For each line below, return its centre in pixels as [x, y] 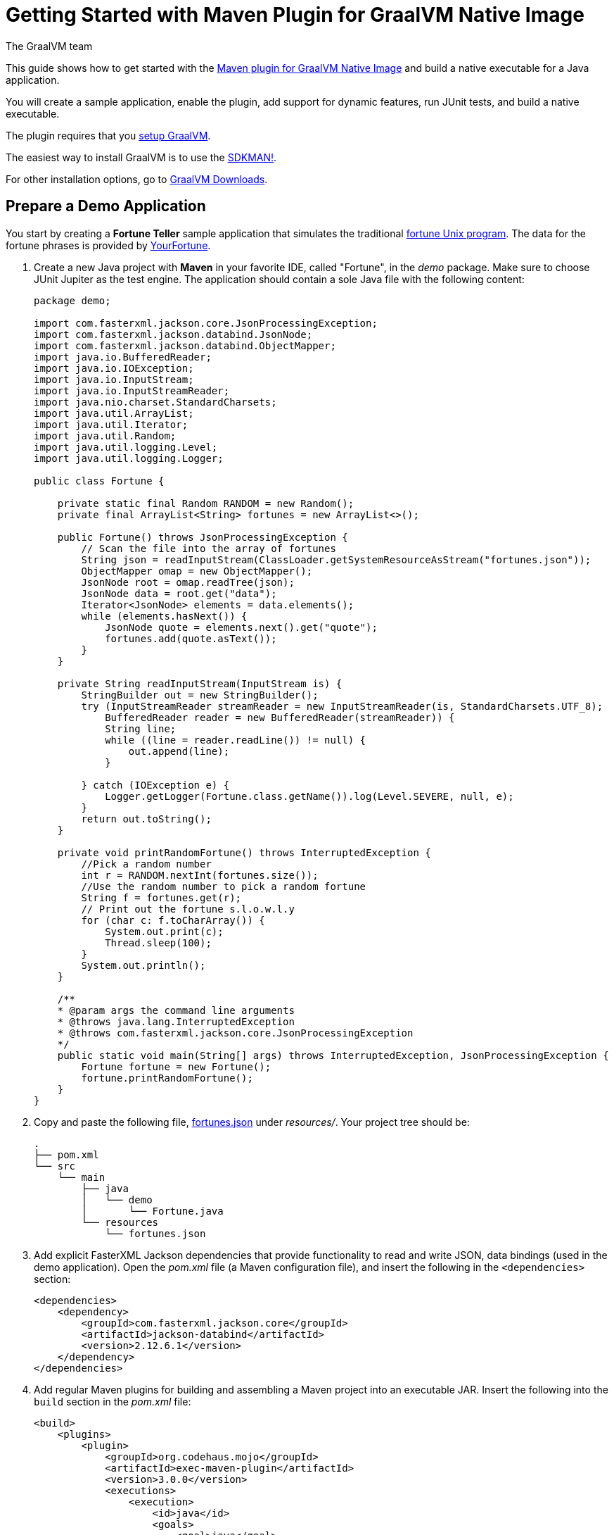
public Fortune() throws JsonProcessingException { [203, 537]
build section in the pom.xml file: [113, 1401]
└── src [55, 1166]
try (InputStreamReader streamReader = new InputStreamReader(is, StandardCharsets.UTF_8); [342, 706]
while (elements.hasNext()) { [164, 616]
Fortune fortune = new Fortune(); [176, 1066]
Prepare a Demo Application [106, 206]
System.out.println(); [143, 965]
